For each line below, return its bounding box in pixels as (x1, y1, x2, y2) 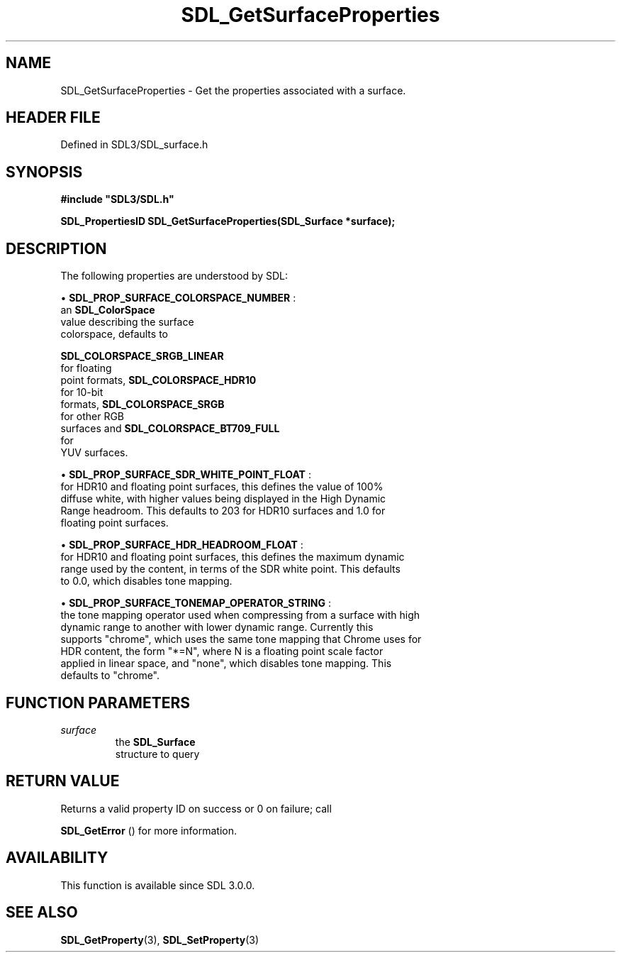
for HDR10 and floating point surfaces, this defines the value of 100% (60, 480, 384, 493)
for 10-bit (60, 386, 103, 399)
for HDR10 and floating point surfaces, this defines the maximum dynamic (60, 551, 405, 563)
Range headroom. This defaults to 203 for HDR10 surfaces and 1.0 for (60, 505, 386, 517)
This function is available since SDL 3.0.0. (60, 879, 255, 891)
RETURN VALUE (6, 772, 120, 791)
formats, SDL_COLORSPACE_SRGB (60, 398, 225, 411)
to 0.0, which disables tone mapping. (60, 575, 233, 588)
